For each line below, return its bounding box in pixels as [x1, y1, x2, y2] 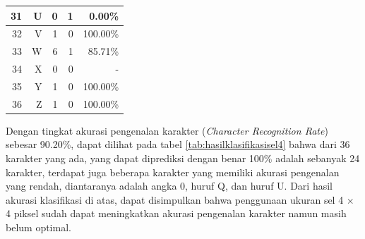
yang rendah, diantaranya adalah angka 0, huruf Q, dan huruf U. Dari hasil [6, 178, 333, 193]
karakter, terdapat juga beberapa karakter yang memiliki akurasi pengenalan [6, 164, 340, 179]
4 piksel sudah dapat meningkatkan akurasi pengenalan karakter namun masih [6, 206, 347, 221]
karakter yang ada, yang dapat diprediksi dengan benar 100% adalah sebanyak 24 [6, 151, 360, 165]
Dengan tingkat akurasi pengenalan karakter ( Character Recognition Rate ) [6, 123, 328, 137]
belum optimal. [6, 219, 71, 234]
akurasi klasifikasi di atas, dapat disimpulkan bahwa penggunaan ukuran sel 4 [6, 192, 344, 207]
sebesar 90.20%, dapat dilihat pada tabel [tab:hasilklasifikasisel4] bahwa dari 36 [6, 137, 350, 152]
